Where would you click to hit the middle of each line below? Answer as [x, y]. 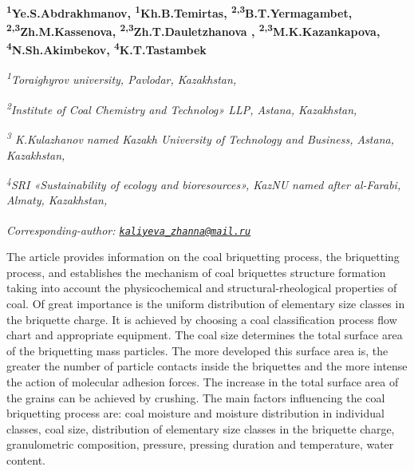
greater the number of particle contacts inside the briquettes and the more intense [207, 366]
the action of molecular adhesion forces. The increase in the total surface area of [203, 382]
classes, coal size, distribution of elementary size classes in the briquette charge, [201, 428]
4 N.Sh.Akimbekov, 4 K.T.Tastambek [106, 49]
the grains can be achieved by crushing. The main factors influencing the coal [196, 397]
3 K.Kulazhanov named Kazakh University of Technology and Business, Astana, [200, 138]
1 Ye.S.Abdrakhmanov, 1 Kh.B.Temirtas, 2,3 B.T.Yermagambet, [179, 12]
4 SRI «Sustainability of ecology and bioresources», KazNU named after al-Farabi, [204, 183]
